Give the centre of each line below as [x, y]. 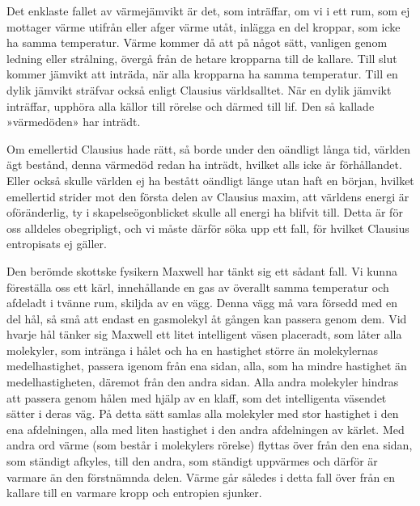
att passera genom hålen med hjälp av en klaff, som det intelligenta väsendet [197, 397]
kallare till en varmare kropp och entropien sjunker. [134, 493]
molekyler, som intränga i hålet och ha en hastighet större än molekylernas [192, 350]
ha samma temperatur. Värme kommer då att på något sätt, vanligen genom [197, 42]
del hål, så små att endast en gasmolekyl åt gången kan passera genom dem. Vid [207, 318]
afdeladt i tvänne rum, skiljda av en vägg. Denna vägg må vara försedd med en [202, 303]
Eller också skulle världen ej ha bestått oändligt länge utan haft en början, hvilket [210, 180]
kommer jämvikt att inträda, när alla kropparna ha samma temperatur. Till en [202, 74]
